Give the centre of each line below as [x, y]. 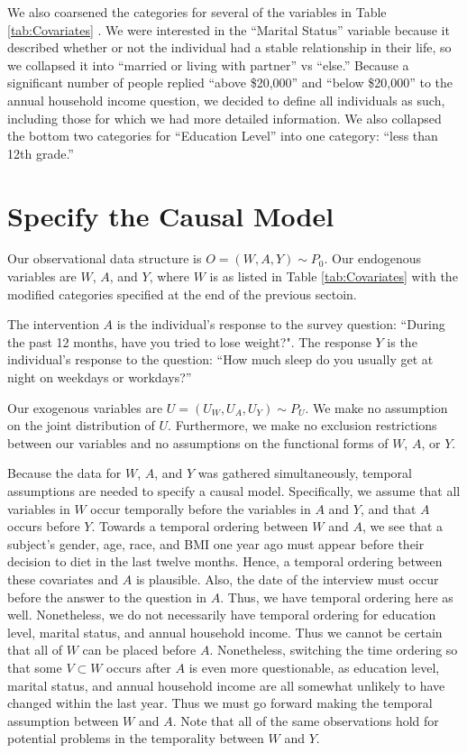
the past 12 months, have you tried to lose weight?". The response [189, 341]
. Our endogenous [372, 258]
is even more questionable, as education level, [314, 667]
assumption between [63, 720]
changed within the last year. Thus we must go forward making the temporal [220, 703]
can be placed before [139, 650]
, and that [388, 508]
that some [35, 667]
